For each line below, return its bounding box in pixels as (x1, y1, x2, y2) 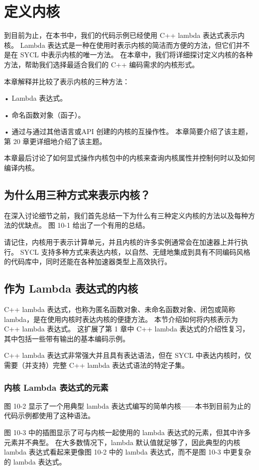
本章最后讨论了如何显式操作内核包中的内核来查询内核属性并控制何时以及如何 (4, 153, 255, 163)
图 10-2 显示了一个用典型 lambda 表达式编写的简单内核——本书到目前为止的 (4, 400, 251, 411)
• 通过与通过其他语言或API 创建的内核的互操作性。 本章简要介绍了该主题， (4, 126, 252, 137)
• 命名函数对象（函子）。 (4, 109, 85, 120)
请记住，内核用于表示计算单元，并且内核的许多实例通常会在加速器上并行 (4, 237, 241, 247)
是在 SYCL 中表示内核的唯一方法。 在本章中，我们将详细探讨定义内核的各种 (4, 49, 253, 60)
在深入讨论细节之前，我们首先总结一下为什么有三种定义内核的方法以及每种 (4, 210, 248, 220)
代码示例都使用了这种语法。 (4, 410, 95, 421)
